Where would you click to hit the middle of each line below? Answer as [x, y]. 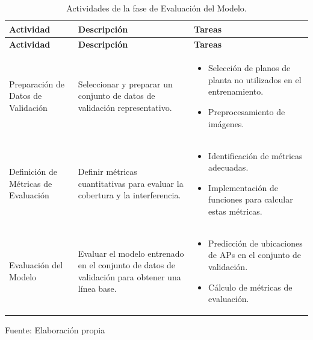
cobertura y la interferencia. [129, 195]
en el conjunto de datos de [126, 265]
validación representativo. [125, 108]
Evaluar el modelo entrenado [131, 253]
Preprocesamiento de [247, 112]
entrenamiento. [236, 91]
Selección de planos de [249, 68]
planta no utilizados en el [255, 79]
